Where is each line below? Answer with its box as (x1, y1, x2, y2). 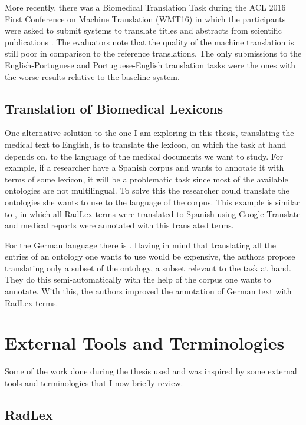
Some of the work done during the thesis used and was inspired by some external (5, 365, 297, 377)
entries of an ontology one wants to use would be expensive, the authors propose (5, 250, 295, 263)
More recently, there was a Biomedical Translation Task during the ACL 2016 (5, 1, 286, 13)
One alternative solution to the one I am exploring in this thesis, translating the (5, 127, 294, 139)
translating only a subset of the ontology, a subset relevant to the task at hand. (5, 261, 291, 274)
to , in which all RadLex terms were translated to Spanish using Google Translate (5, 207, 301, 220)
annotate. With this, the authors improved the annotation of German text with (5, 285, 292, 297)
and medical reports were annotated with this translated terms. (5, 219, 234, 231)
